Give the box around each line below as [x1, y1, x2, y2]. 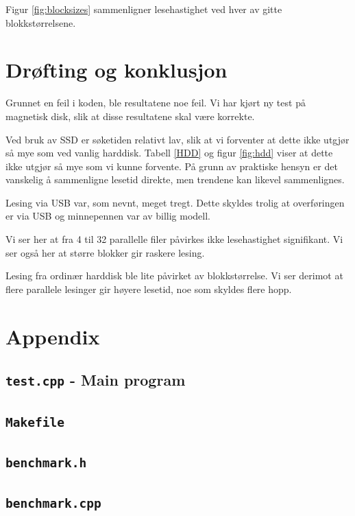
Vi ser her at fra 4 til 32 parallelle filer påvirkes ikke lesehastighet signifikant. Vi [5, 232, 343, 246]
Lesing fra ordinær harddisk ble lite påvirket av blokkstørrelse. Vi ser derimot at [5, 268, 343, 283]
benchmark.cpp [5, 496, 101, 511]
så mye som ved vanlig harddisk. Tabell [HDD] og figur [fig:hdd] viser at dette [5, 145, 333, 160]
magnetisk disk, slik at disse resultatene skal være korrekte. [5, 108, 255, 123]
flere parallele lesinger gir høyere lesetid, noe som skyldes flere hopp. [5, 281, 292, 296]
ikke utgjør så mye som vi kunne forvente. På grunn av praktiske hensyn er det [5, 159, 338, 173]
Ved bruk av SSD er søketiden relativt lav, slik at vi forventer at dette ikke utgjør [5, 132, 350, 146]
